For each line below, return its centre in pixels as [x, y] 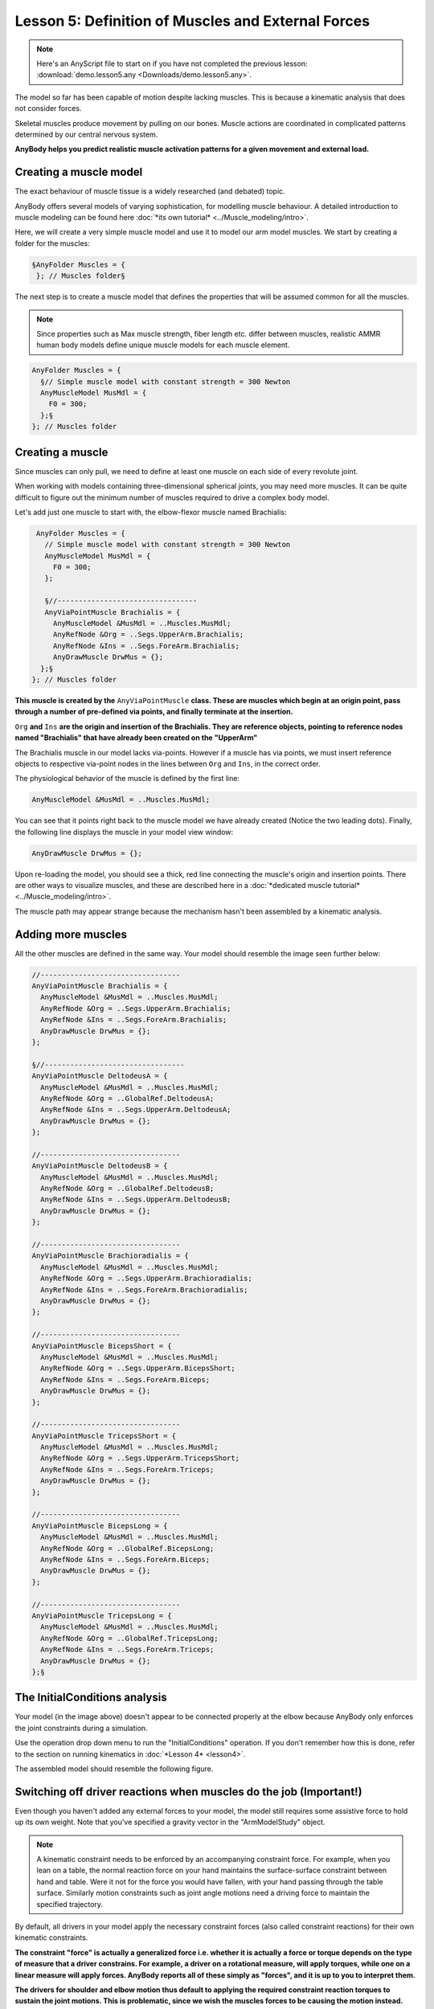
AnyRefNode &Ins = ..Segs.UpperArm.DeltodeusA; [136, 1110]
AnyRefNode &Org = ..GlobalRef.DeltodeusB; [127, 1189]
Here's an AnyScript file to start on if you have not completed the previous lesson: [172, 63]
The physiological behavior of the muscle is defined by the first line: [127, 779]
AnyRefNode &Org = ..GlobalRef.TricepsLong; [129, 1638]
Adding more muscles [71, 934]
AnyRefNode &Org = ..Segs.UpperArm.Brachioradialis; [146, 1279]
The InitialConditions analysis [91, 1698]
